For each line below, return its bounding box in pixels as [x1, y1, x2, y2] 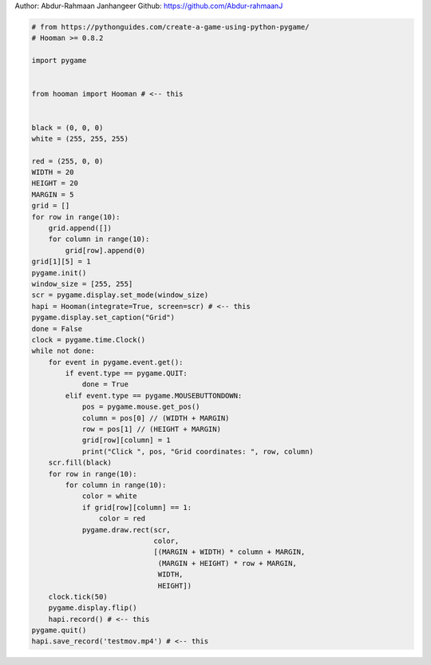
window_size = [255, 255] [31, 279, 133, 288]
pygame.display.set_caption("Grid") [31, 313, 176, 323]
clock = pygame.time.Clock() [31, 335, 146, 344]
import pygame [31, 56, 87, 65]
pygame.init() [31, 268, 87, 277]
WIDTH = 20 [31, 168, 74, 177]
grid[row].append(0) [65, 246, 146, 255]
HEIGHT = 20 [31, 179, 79, 188]
